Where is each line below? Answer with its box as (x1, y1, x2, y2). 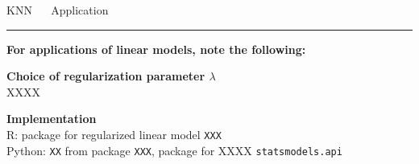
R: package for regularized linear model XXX (6, 125, 222, 142)
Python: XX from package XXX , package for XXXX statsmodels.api (6, 141, 342, 158)
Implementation (6, 110, 97, 127)
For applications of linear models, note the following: (6, 40, 306, 57)
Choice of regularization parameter (6, 68, 205, 84)
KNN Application (6, 2, 109, 18)
